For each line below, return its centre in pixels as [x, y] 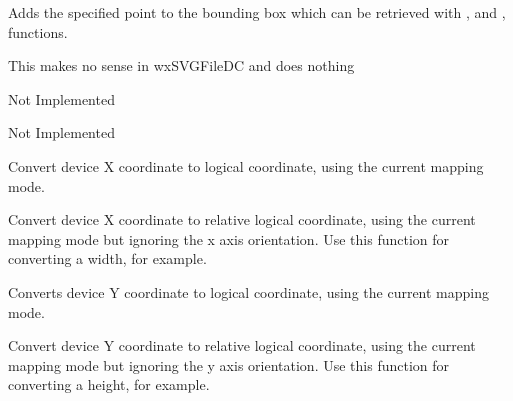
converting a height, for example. [109, 384]
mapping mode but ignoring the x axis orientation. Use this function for [229, 238]
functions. [38, 31]
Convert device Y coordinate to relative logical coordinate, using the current [242, 345]
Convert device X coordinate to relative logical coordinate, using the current [242, 219]
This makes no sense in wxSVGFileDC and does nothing [181, 65]
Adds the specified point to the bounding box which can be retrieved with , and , [257, 12]
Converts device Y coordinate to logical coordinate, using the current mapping [249, 291]
